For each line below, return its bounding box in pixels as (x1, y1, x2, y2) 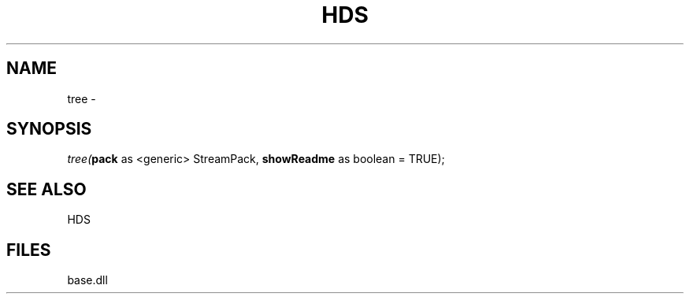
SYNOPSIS (6, 119, 92, 139)
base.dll (67, 273, 108, 287)
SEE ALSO (6, 179, 87, 199)
